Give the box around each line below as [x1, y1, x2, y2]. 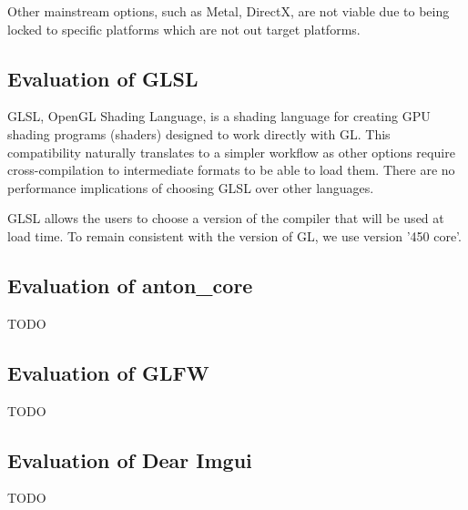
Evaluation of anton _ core [7, 270, 253, 299]
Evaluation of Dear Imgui [7, 445, 252, 474]
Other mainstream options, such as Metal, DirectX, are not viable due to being [7, 2, 450, 20]
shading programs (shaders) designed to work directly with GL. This [7, 124, 391, 143]
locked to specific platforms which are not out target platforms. [7, 19, 361, 38]
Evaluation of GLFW [7, 358, 209, 386]
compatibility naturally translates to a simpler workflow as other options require [7, 142, 455, 161]
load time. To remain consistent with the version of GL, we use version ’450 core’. [7, 226, 462, 245]
